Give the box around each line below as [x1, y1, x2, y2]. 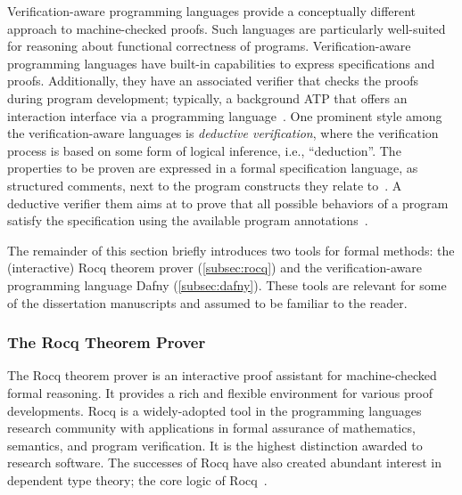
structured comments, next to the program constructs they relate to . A [7, 175, 402, 194]
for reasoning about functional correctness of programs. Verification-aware [7, 37, 411, 55]
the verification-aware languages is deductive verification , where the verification [7, 124, 439, 142]
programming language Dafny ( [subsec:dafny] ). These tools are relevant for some [7, 275, 447, 294]
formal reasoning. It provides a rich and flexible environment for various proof [7, 383, 433, 402]
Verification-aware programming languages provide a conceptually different [7, 2, 417, 20]
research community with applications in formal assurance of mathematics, [7, 418, 416, 437]
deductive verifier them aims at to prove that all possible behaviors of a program [7, 193, 449, 212]
